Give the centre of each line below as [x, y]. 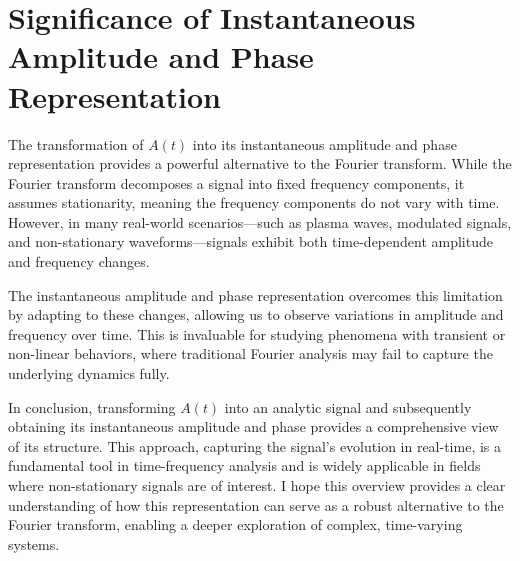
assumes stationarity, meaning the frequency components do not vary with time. [254, 202]
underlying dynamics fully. [89, 373]
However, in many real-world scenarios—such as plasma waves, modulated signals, [260, 221]
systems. [34, 543]
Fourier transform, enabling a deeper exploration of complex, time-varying [235, 524]
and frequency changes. [79, 261]
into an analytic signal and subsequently [348, 406]
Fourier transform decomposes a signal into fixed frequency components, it [236, 182]
